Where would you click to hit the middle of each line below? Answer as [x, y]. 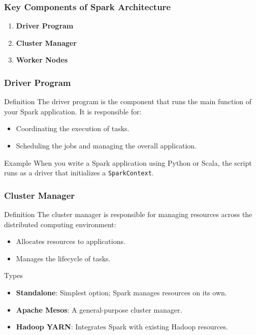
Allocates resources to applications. [71, 241]
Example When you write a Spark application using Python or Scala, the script [128, 162]
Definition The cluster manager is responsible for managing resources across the [128, 214]
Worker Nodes [42, 60]
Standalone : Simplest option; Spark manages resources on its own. [121, 293]
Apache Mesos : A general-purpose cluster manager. [99, 309]
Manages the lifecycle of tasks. [63, 258]
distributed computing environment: [60, 224]
